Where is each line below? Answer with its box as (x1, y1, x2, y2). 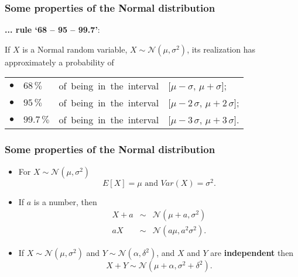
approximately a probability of (5, 56, 114, 68)
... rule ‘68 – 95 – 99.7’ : (5, 23, 100, 36)
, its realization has (187, 43, 255, 55)
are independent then (210, 247, 294, 259)
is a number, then (33, 195, 97, 207)
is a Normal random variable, (22, 43, 128, 55)
